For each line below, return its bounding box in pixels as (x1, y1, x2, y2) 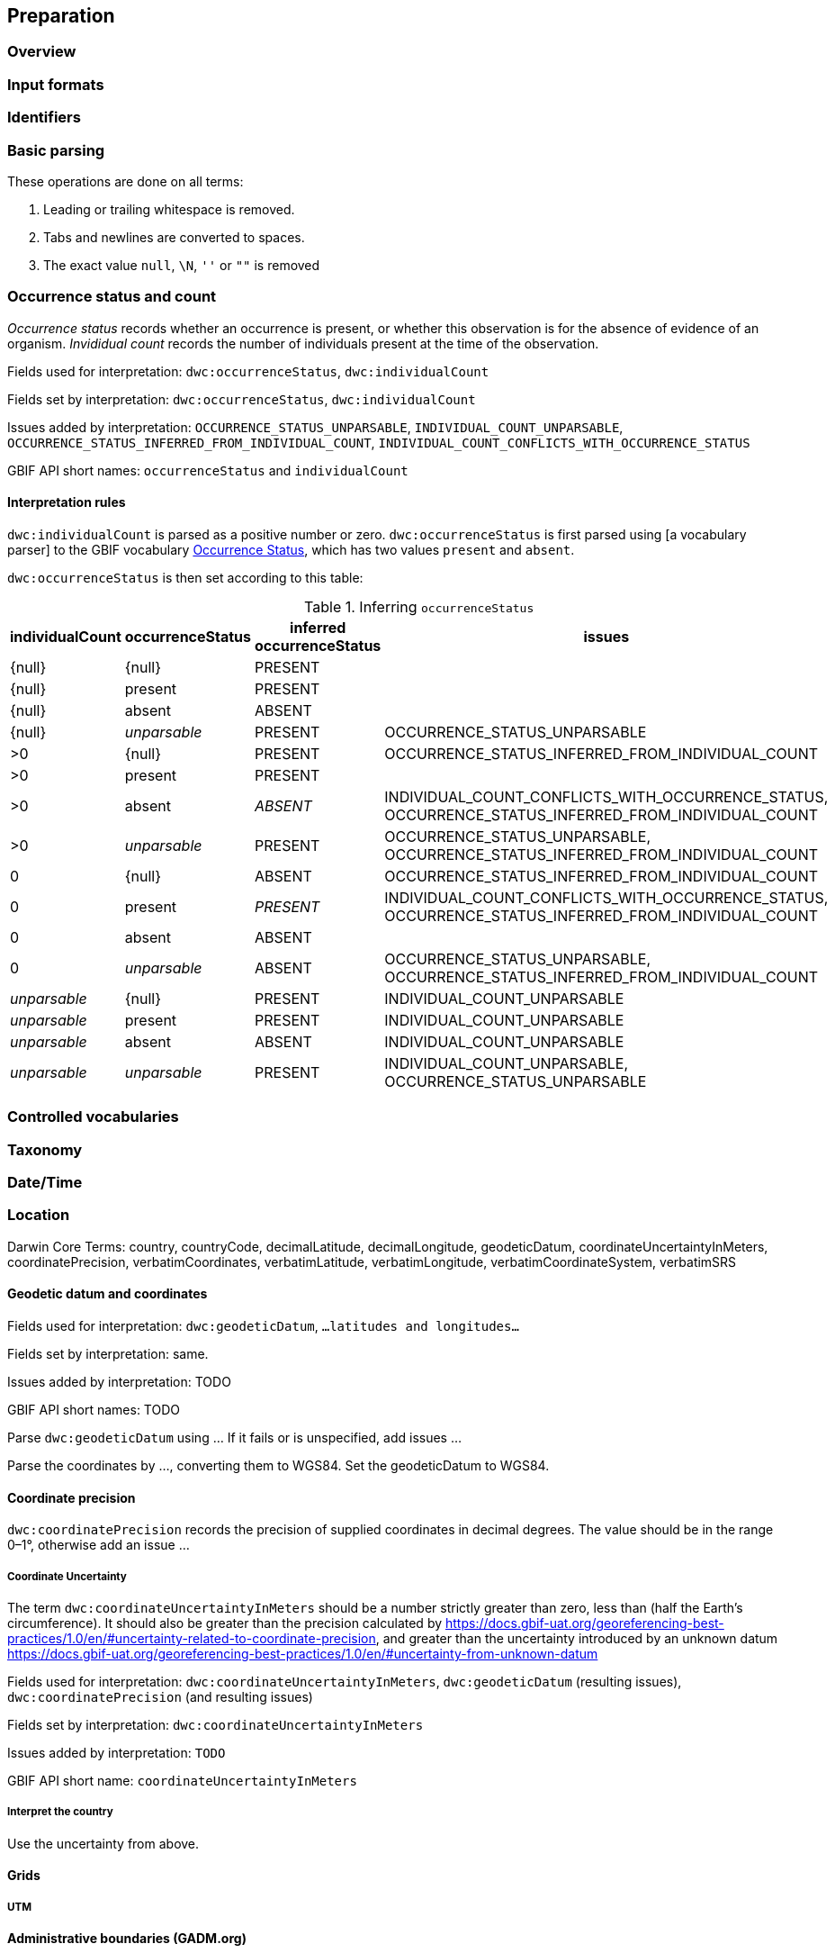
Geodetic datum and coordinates (7, 1286, 208, 1302)
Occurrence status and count (7, 287, 217, 306)
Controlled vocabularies (7, 1108, 179, 1126)
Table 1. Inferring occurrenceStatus (304, 597, 534, 616)
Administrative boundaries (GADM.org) (7, 1930, 247, 1947)
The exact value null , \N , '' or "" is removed (43, 257, 320, 273)
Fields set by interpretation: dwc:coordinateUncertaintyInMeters (7, 1716, 424, 1732)
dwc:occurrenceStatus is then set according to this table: (7, 569, 364, 585)
